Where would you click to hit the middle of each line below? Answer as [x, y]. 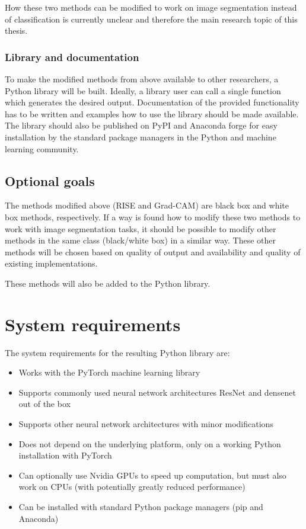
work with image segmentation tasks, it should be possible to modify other [141, 228]
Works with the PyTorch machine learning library [109, 372]
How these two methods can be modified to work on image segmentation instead [151, 7]
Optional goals [50, 180]
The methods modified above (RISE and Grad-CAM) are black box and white [147, 205]
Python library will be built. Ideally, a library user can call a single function [143, 90]
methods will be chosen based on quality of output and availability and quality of [153, 251]
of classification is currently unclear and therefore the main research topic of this [151, 19]
